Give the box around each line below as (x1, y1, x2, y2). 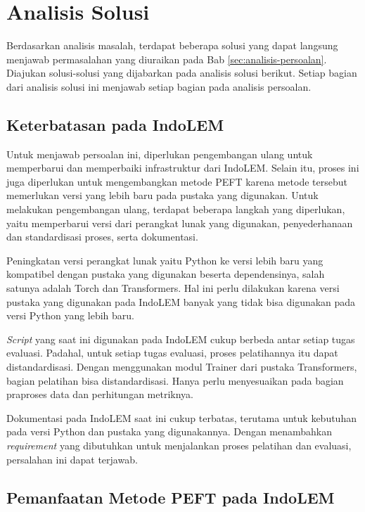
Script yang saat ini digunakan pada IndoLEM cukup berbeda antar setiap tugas (6, 331, 355, 346)
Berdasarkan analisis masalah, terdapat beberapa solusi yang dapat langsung (6, 38, 338, 53)
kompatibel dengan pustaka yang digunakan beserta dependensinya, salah (6, 267, 325, 281)
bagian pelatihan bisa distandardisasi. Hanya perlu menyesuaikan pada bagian (6, 373, 344, 388)
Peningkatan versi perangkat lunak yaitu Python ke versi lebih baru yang (6, 252, 324, 267)
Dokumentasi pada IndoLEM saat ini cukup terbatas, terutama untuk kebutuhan (6, 410, 357, 425)
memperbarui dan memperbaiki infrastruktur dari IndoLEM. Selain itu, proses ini (6, 160, 359, 175)
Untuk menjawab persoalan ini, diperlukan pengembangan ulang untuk (6, 146, 313, 161)
